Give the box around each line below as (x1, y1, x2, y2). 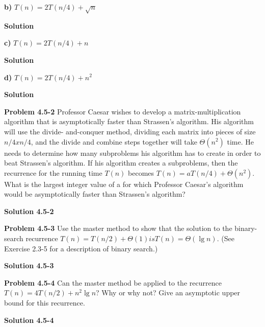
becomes (128, 167, 154, 178)
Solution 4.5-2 (4, 205, 54, 216)
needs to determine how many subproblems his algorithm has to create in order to (4, 147, 261, 158)
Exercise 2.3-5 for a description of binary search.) (4, 243, 158, 253)
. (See (217, 233, 234, 244)
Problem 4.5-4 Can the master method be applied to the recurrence (4, 277, 222, 288)
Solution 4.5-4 (4, 314, 54, 325)
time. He (227, 136, 254, 147)
